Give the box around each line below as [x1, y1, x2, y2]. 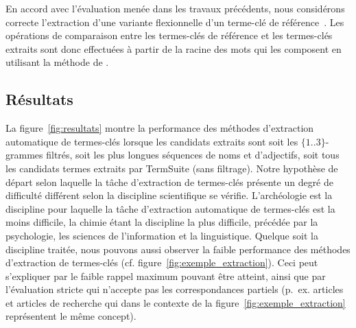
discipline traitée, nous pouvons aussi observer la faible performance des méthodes [5, 242, 351, 256]
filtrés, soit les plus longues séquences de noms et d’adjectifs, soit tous [46, 148, 340, 162]
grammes [5, 148, 43, 162]
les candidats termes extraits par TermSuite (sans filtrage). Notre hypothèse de [5, 161, 338, 175]
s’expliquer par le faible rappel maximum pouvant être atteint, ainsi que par [5, 268, 326, 283]
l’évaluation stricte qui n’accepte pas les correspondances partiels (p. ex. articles [5, 282, 344, 296]
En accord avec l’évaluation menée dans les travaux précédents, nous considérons [5, 1, 345, 15]
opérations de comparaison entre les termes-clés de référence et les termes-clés [5, 28, 333, 43]
